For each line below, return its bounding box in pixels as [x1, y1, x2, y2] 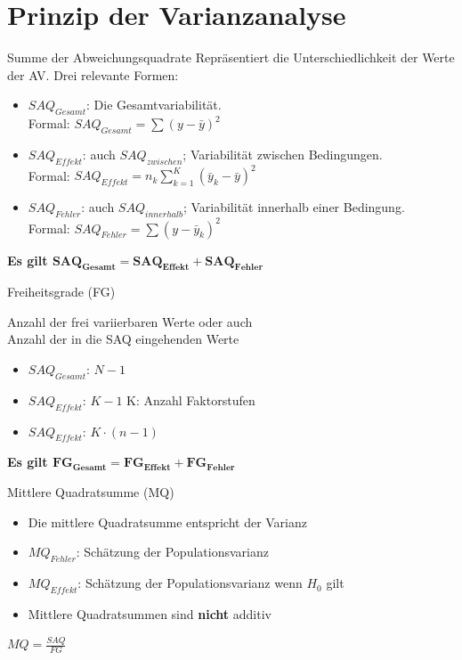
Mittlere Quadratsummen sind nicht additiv [28, 604, 272, 623]
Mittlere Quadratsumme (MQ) [7, 483, 174, 501]
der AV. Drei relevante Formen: [7, 65, 179, 84]
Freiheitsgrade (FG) [7, 282, 116, 301]
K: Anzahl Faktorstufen [126, 390, 255, 409]
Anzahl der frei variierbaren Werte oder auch [7, 312, 253, 330]
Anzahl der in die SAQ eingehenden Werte [7, 330, 239, 348]
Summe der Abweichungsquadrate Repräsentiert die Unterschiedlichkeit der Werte [7, 48, 455, 67]
